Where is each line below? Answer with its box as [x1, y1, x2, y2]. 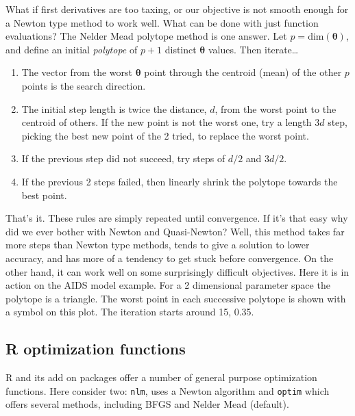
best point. [21, 187, 67, 202]
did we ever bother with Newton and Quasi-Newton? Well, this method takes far [5, 224, 345, 238]
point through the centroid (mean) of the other [144, 65, 342, 79]
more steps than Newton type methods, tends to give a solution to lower [5, 237, 310, 252]
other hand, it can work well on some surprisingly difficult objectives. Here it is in [5, 264, 350, 278]
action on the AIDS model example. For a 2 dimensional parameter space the [5, 278, 330, 292]
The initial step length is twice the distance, [21, 101, 207, 116]
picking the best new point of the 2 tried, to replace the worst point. [21, 128, 309, 142]
